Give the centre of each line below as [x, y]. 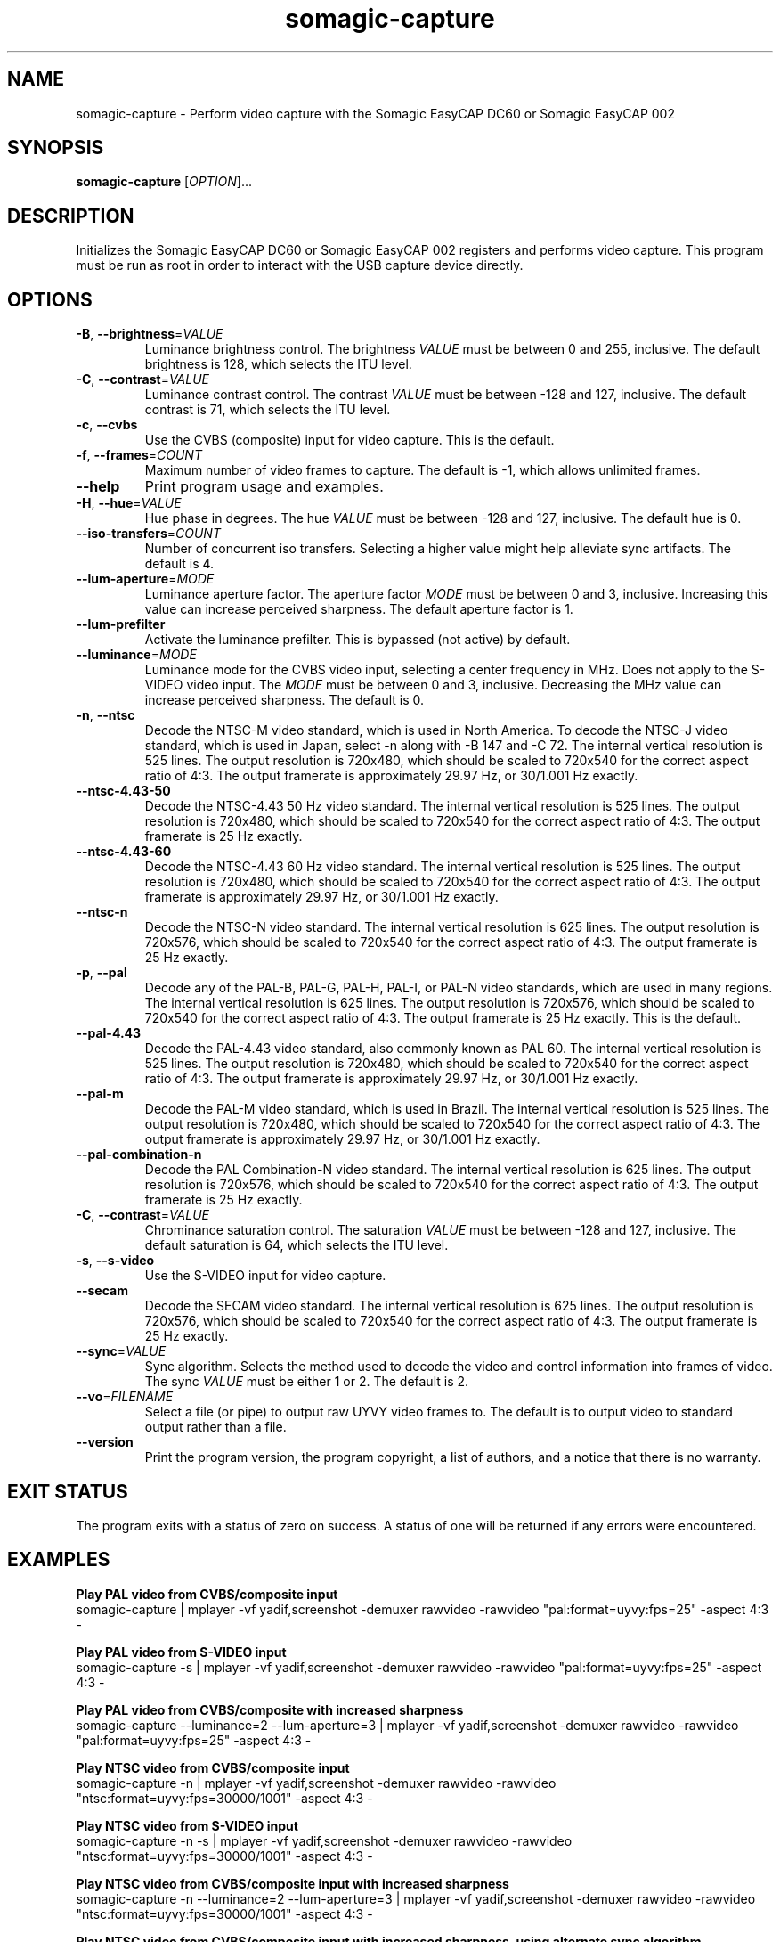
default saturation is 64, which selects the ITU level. [297, 1245]
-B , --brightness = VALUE [150, 334]
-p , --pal [102, 973]
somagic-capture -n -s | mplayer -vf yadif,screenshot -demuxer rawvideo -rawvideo [324, 1840]
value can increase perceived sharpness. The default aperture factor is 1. [359, 609]
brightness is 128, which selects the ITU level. [278, 364]
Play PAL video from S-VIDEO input [181, 1652]
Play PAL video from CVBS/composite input [207, 1594]
